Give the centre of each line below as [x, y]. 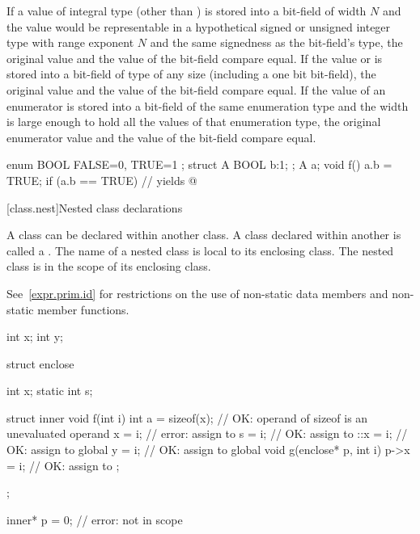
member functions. [83, 309]
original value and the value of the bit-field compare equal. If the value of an [196, 89]
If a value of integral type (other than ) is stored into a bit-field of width [187, 11]
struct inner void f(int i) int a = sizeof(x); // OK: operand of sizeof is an [187, 417]
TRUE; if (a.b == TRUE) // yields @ [102, 180]
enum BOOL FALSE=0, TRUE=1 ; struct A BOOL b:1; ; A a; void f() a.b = [199, 164]
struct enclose [40, 363]
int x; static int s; [50, 391]
